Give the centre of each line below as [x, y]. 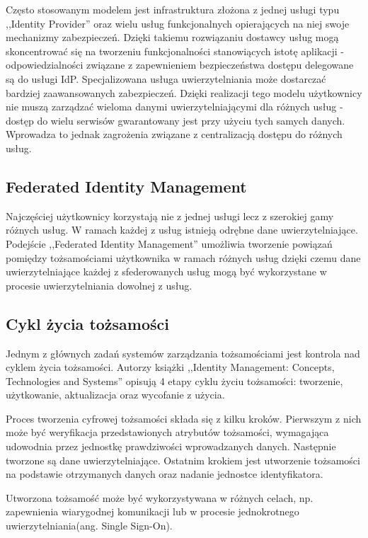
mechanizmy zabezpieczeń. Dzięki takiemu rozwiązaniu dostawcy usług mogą [172, 37]
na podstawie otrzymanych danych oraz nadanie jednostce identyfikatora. [165, 474]
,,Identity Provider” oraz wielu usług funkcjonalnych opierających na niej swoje [178, 23]
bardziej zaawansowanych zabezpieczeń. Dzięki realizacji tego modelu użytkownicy [184, 92]
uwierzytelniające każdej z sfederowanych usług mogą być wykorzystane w [166, 271]
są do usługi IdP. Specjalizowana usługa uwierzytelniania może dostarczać [166, 78]
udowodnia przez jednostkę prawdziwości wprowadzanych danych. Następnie [171, 446]
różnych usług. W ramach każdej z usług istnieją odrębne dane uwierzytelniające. [182, 230]
